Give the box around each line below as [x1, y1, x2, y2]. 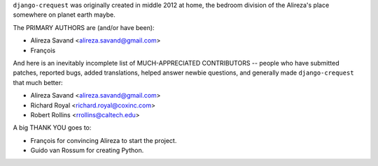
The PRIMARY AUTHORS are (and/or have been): [13, 23, 155, 31]
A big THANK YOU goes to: [13, 123, 92, 132]
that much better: [13, 78, 63, 86]
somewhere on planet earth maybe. [13, 10, 115, 19]
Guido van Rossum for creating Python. [30, 146, 144, 155]
